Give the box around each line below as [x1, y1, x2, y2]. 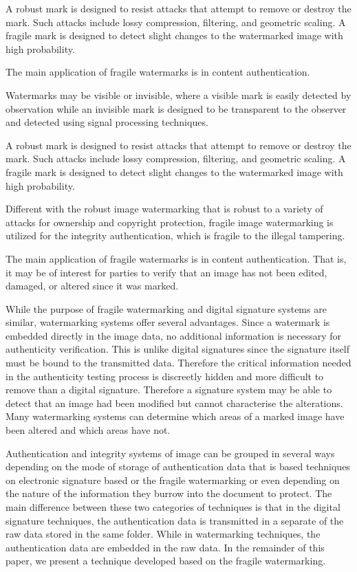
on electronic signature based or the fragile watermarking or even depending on [6, 472, 340, 487]
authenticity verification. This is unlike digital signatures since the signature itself [6, 342, 350, 356]
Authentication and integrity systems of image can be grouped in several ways [6, 445, 335, 460]
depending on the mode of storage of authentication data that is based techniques [6, 459, 350, 474]
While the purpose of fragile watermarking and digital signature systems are [6, 301, 327, 316]
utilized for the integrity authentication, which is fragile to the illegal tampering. [6, 228, 345, 243]
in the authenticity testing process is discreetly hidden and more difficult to [6, 368, 324, 383]
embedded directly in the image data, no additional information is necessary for [6, 328, 342, 342]
